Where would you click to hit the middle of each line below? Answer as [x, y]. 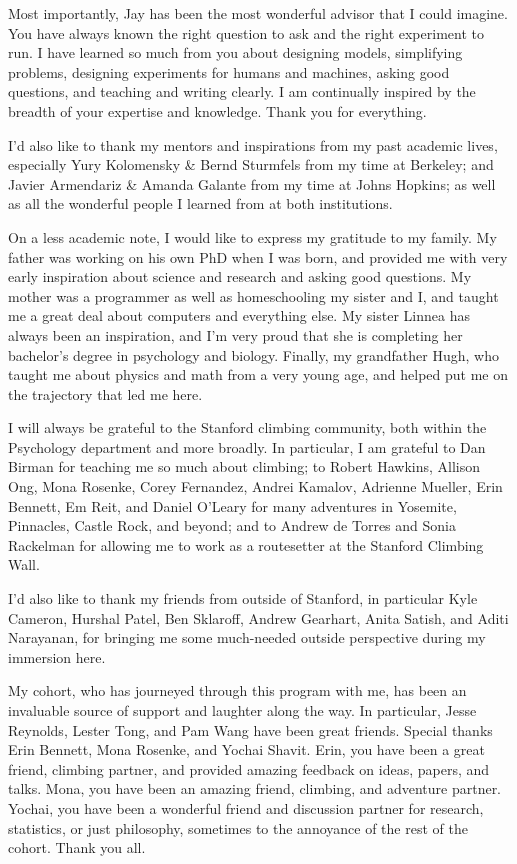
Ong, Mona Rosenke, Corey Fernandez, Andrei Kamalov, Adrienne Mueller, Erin [255, 486]
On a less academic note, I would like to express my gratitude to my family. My [252, 236]
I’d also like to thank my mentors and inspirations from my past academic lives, [253, 144]
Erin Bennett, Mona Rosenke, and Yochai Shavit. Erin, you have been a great [247, 749]
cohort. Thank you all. [77, 847]
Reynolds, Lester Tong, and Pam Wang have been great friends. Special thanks [250, 729]
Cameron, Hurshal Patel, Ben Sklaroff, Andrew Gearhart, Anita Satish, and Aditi [258, 617]
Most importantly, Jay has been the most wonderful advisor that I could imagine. [258, 13]
